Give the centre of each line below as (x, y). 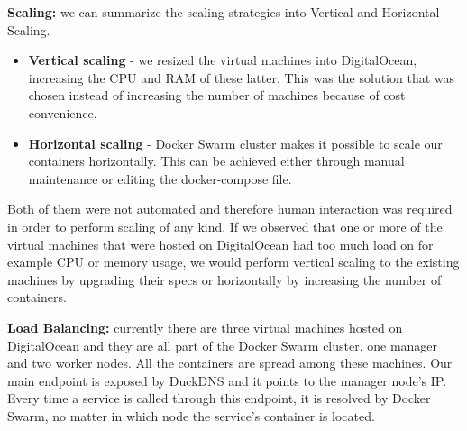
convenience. (63, 112)
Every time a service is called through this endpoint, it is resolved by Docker (219, 398)
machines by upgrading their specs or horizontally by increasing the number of (224, 279)
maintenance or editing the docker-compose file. (160, 178)
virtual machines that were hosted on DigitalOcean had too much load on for (220, 244)
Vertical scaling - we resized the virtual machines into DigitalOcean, (223, 60)
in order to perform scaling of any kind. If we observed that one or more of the (225, 226)
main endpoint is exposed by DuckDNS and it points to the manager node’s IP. (227, 380)
